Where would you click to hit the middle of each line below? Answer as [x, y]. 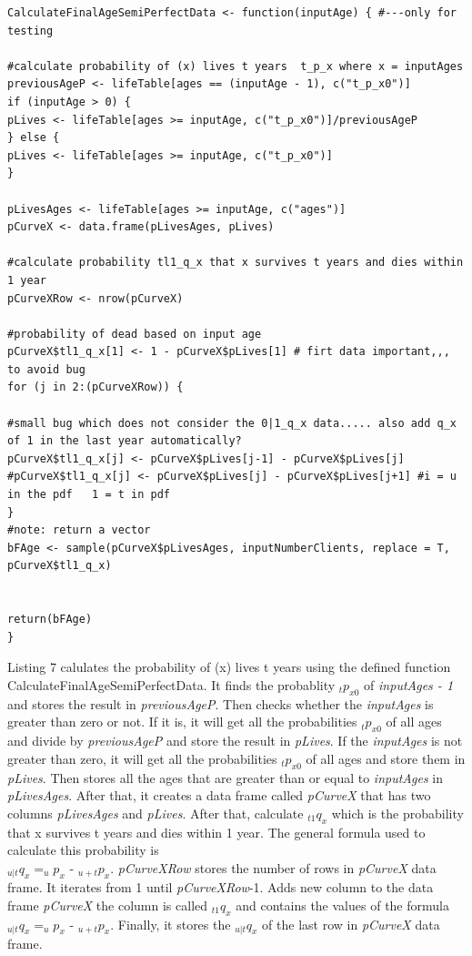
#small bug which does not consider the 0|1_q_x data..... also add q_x [232, 423]
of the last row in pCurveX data [351, 924]
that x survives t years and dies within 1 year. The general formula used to [216, 832]
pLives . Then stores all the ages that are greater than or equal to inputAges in [225, 777]
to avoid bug [46, 369]
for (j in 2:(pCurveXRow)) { [95, 387]
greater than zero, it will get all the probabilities [142, 758]
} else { [34, 138]
